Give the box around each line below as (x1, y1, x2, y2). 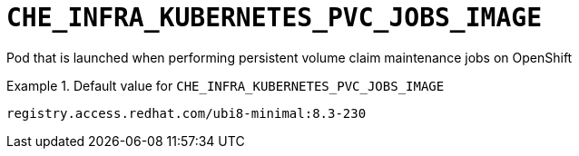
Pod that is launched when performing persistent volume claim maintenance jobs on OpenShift (6, 49, 573, 65)
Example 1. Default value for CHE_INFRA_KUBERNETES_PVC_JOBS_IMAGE (6, 77, 445, 93)
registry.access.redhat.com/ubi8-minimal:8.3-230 (6, 105, 367, 121)
